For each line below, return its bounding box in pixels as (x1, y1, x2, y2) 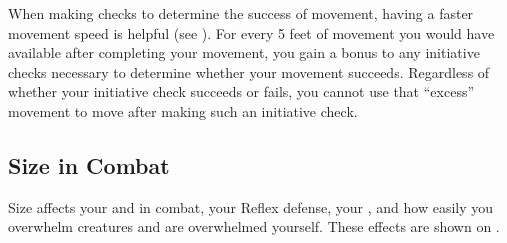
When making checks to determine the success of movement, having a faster (8, 3, 474, 23)
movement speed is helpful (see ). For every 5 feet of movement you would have (8, 22, 495, 43)
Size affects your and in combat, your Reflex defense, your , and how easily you (8, 196, 494, 217)
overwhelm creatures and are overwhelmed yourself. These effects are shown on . (8, 216, 500, 237)
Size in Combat (8, 149, 170, 180)
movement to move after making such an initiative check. (8, 100, 358, 121)
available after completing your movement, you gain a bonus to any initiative (8, 42, 480, 63)
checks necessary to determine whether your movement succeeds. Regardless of (8, 61, 490, 82)
